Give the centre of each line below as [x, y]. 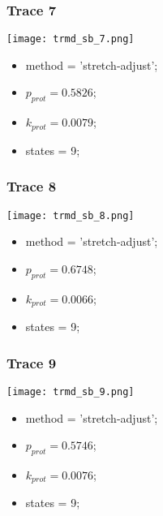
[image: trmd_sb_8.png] [71, 215]
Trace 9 [32, 362]
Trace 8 [32, 186]
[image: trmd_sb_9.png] [71, 391]
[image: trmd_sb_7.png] [71, 39]
